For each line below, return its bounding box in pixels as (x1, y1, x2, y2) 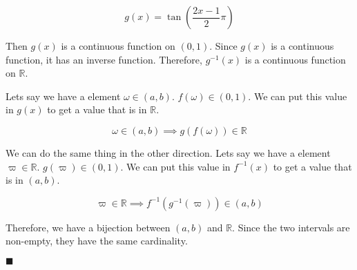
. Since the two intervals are (232, 220, 350, 234)
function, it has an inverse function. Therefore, (6, 52, 202, 66)
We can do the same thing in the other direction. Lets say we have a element (6, 145, 331, 160)
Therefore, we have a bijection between (6, 220, 171, 234)
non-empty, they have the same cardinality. (6, 233, 188, 248)
